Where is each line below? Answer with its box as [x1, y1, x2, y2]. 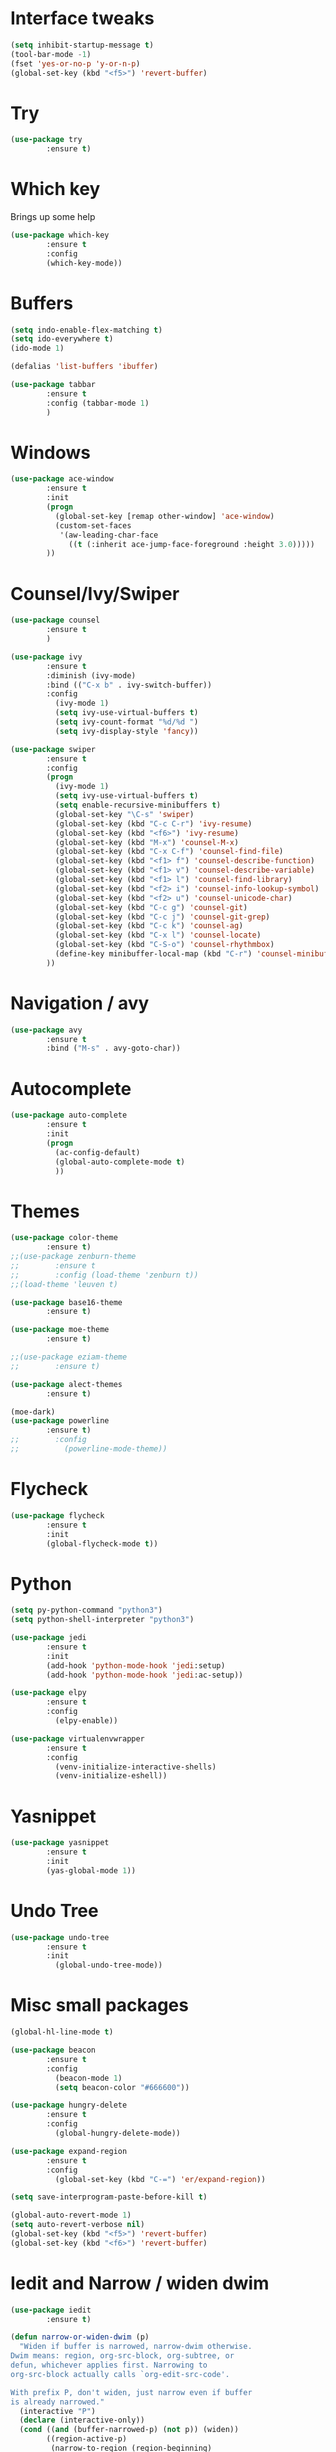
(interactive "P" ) [19, 2406, 97, 2416]
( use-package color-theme [10, 1233, 118, 1243]
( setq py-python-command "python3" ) [10, 1605, 163, 1616]
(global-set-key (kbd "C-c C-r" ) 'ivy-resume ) [54, 818, 253, 829]
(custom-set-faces [54, 520, 132, 531]
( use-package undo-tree [10, 1932, 110, 1942]
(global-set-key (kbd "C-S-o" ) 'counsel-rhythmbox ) [54, 940, 275, 950]
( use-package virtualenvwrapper [10, 1733, 145, 1744]
